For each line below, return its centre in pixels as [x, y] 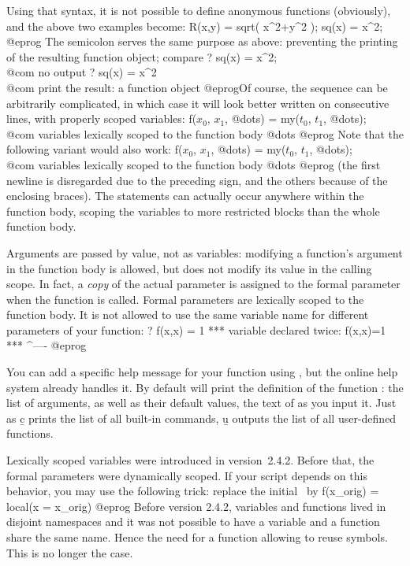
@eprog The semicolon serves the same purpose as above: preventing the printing [202, 41]
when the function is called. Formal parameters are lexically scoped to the [185, 299]
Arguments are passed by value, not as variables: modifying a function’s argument [205, 252]
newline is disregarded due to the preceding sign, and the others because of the [197, 180]
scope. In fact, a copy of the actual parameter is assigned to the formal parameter [203, 284]
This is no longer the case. [70, 552]
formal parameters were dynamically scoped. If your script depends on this [187, 475]
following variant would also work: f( [95, 149]
